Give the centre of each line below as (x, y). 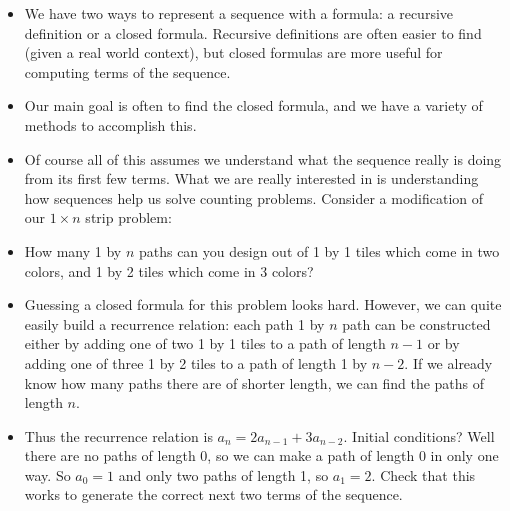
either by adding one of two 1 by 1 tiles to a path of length (205, 343)
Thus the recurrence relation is (118, 435)
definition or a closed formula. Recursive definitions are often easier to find (253, 32)
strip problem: (128, 217)
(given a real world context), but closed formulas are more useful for (233, 52)
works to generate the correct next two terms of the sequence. (213, 494)
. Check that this (423, 474)
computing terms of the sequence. (127, 71)
